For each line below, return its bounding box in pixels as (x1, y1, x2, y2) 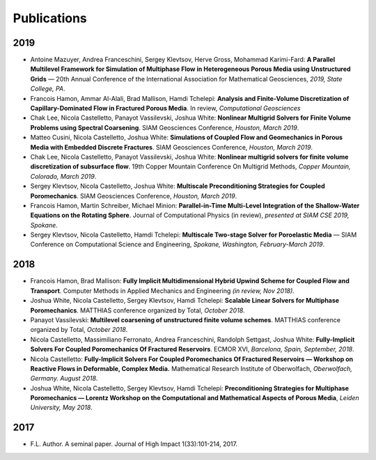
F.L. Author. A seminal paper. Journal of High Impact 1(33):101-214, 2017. (30, 440, 238, 448)
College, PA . (30, 84, 65, 93)
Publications (13, 10, 87, 26)
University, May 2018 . (30, 404, 93, 412)
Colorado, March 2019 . (30, 172, 97, 180)
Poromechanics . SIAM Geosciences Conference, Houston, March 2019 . (30, 191, 237, 200)
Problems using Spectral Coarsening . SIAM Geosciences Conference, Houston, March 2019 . (30, 123, 299, 132)
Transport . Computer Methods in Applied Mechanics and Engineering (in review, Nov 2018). (30, 286, 295, 295)
